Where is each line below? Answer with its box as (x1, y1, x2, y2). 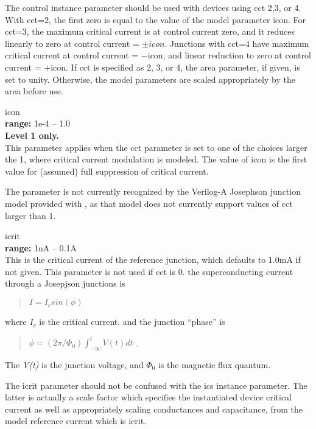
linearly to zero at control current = (5, 37, 139, 49)
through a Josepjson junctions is (5, 277, 125, 290)
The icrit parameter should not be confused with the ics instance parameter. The (5, 378, 307, 391)
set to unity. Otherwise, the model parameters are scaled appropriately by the (5, 72, 295, 85)
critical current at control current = (5, 49, 139, 61)
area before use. (5, 85, 63, 97)
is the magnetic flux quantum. (158, 358, 271, 371)
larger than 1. (5, 209, 56, 221)
